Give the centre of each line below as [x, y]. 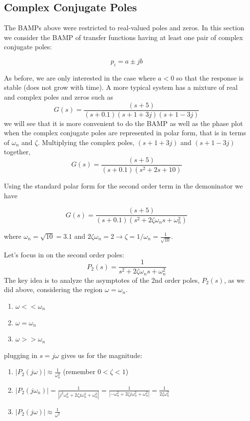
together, [17, 152]
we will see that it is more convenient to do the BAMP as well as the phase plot [124, 123]
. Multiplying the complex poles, [86, 142]
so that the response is [210, 77]
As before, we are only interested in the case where [80, 77]
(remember [79, 371]
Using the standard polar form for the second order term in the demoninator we [124, 185]
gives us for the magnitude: [102, 355]
